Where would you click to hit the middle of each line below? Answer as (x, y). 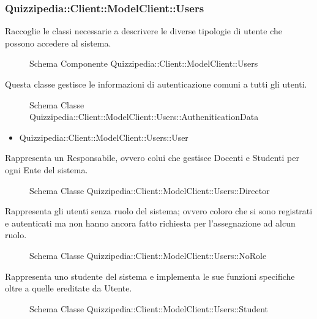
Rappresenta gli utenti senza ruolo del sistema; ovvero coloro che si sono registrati (159, 211)
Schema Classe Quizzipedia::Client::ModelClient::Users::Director (150, 190)
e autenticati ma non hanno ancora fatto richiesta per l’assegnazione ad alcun (150, 223)
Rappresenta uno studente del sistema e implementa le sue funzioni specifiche (150, 276)
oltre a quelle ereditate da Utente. (69, 288)
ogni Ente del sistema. (47, 169)
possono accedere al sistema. (58, 43)
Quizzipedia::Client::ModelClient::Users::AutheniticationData (144, 117)
